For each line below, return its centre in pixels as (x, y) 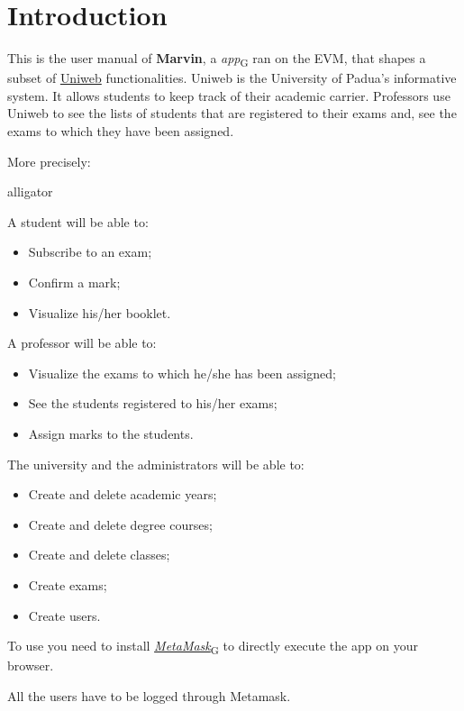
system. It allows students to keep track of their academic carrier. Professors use (229, 95)
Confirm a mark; (74, 282)
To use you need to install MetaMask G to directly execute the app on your (213, 647)
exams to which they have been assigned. (121, 131)
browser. (31, 665)
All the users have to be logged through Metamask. (149, 695)
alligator (30, 191)
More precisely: (49, 161)
